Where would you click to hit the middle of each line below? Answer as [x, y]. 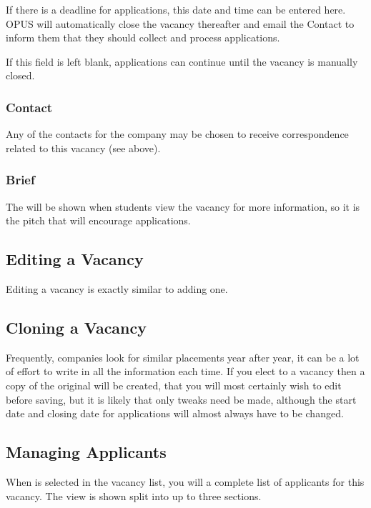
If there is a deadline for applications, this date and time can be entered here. [176, 9]
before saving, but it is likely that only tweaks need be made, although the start [181, 399]
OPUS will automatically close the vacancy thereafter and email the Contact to [180, 23]
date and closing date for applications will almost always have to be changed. [175, 413]
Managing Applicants [86, 452]
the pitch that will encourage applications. [98, 220]
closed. [20, 75]
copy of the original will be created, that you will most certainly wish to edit [174, 385]
